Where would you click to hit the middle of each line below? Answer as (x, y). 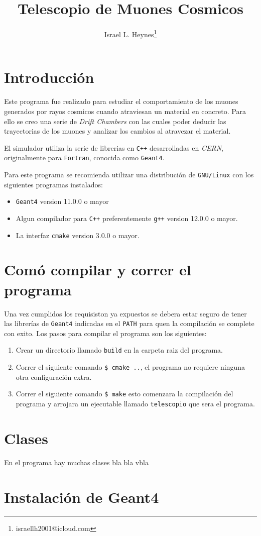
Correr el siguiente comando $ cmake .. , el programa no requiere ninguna (130, 367)
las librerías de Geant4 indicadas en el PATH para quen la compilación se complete (129, 323)
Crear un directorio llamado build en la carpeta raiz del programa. (119, 350)
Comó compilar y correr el (98, 270)
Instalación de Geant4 (82, 497)
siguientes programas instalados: (53, 184)
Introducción (49, 77)
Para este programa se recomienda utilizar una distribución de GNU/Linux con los (129, 174)
